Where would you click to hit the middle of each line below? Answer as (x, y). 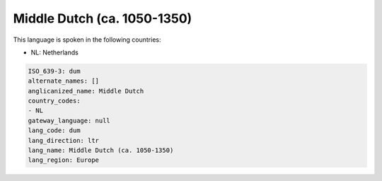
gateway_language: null (69, 121)
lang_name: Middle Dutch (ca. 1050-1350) (101, 151)
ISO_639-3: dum (54, 71)
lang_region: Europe (63, 160)
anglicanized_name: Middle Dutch (86, 91)
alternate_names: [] (63, 81)
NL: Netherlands (55, 52)
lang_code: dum (54, 130)
